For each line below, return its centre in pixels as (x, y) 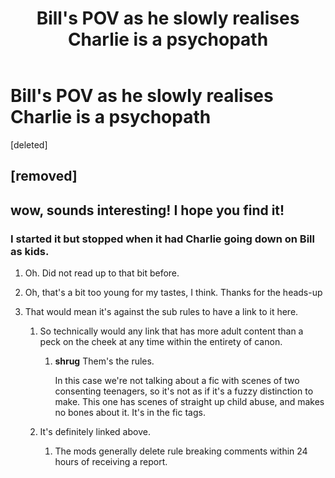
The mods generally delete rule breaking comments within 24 (181, 451)
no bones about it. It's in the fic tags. (130, 413)
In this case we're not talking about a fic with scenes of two (177, 381)
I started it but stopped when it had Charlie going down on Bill (162, 239)
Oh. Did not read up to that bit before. (102, 273)
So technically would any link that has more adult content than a (171, 331)
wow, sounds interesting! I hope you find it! (147, 210)
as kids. (30, 251)
